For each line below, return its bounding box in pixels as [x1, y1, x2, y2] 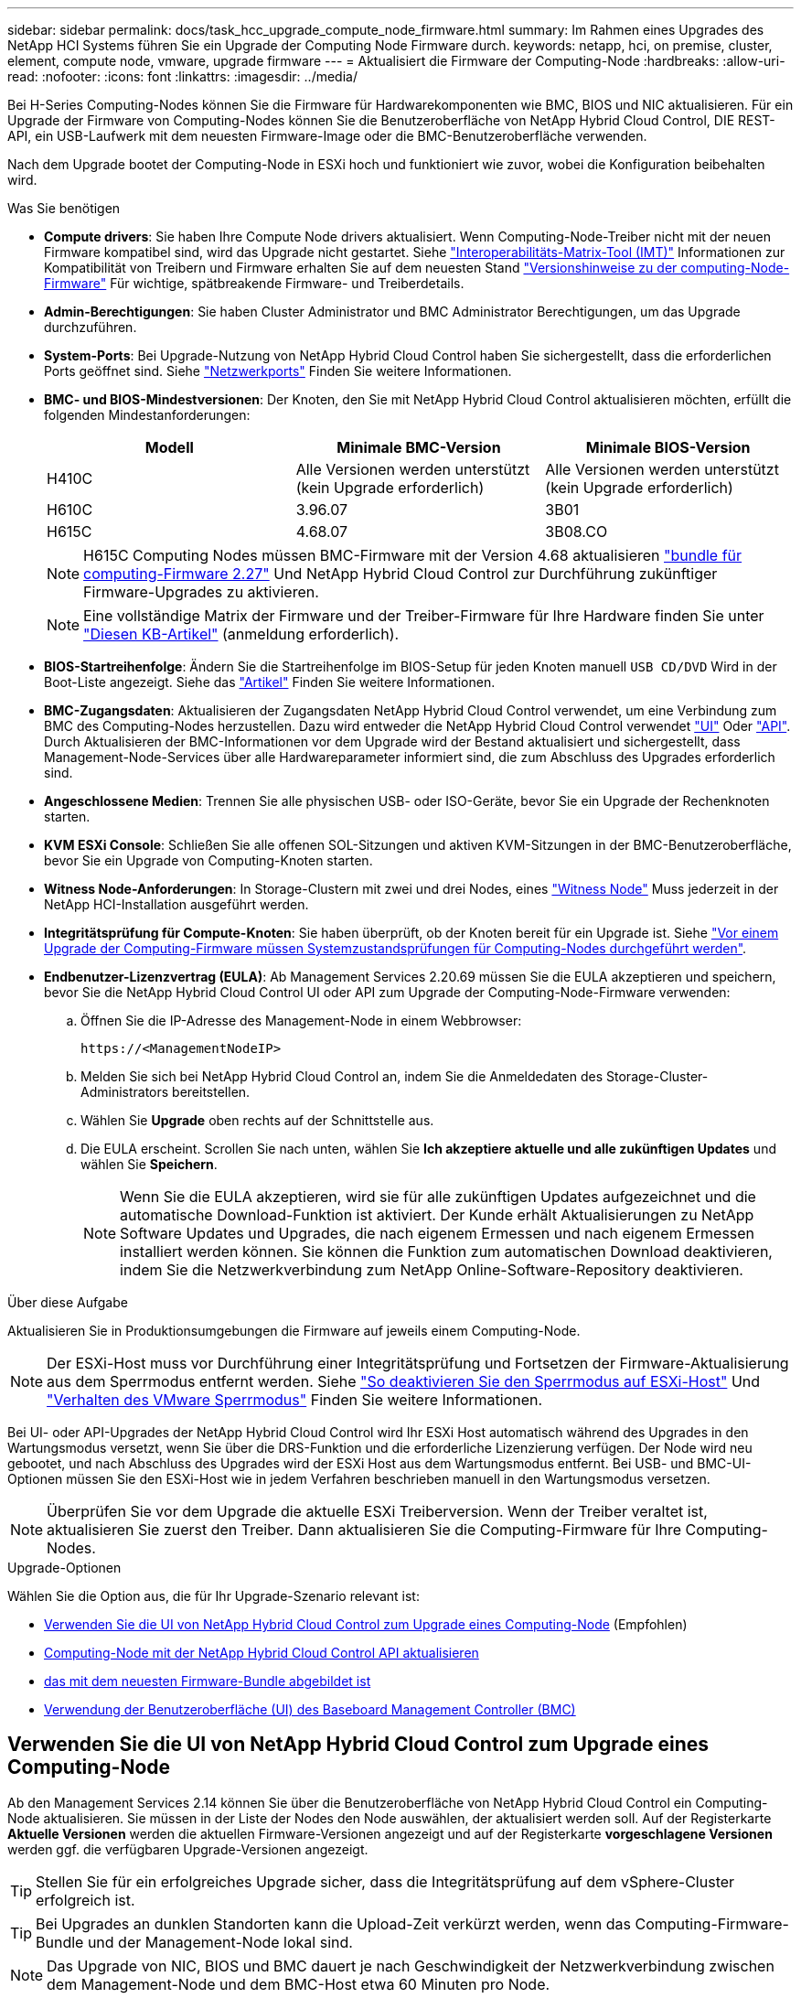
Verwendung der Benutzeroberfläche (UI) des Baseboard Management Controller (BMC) [44, 1702, 576, 1717]
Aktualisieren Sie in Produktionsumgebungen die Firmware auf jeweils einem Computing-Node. [7, 1323, 581, 1338]
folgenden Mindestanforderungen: [44, 407, 251, 423]
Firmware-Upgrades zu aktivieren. [83, 583, 319, 601]
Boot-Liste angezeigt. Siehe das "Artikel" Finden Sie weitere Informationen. [44, 674, 496, 690]
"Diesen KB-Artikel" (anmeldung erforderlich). [83, 625, 400, 643]
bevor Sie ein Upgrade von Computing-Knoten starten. [44, 853, 373, 868]
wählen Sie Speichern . [80, 1156, 218, 1172]
